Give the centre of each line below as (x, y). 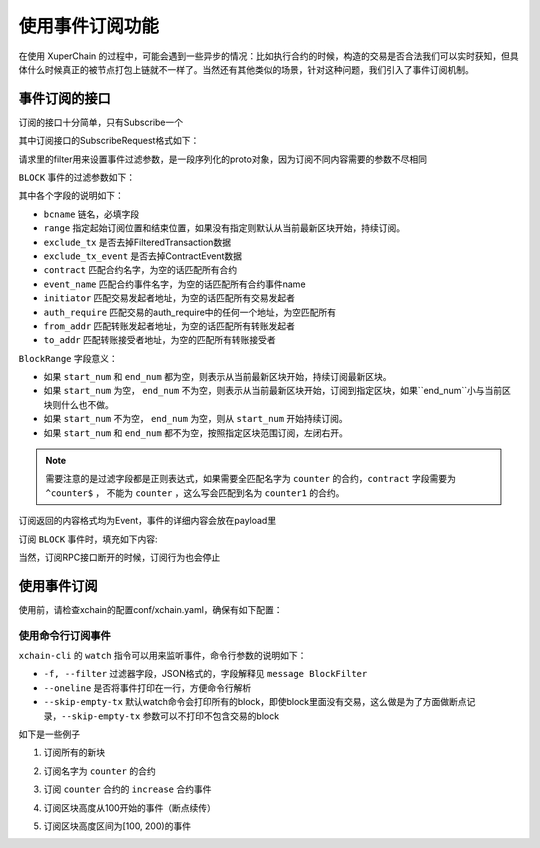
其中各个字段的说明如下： (71, 196)
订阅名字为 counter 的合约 (99, 771)
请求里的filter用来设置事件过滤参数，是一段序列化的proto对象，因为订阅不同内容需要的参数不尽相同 (222, 159)
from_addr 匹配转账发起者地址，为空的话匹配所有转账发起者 (169, 326)
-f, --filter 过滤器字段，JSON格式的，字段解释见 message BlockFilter (205, 674)
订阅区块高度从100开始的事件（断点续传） (130, 807)
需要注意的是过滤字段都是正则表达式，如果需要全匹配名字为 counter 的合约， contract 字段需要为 (251, 479)
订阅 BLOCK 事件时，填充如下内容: (88, 539)
